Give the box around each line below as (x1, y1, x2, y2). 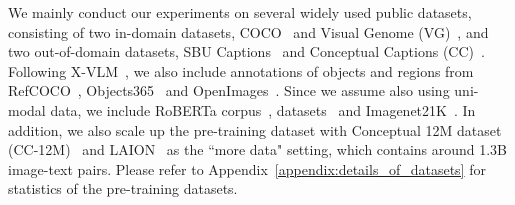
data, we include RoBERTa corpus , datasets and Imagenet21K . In (50, 99, 476, 120)
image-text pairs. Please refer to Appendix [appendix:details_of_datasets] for (8, 158, 486, 179)
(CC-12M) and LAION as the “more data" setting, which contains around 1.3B (8, 139, 508, 160)
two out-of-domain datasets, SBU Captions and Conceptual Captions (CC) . (8, 41, 485, 62)
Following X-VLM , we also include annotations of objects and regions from (8, 60, 474, 81)
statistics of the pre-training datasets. (8, 178, 238, 199)
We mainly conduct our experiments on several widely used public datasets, (8, 2, 472, 22)
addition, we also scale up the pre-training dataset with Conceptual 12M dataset (8, 119, 502, 140)
